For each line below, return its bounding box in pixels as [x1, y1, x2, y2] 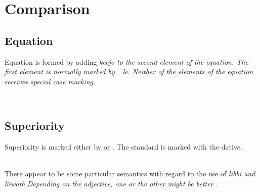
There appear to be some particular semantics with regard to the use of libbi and [5, 168, 255, 179]
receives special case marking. [5, 76, 96, 86]
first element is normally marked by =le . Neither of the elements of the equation [5, 66, 253, 77]
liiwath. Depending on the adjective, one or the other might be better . [5, 178, 218, 188]
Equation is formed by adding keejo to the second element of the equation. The [5, 56, 248, 67]
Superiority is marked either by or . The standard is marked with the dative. [5, 141, 242, 152]
